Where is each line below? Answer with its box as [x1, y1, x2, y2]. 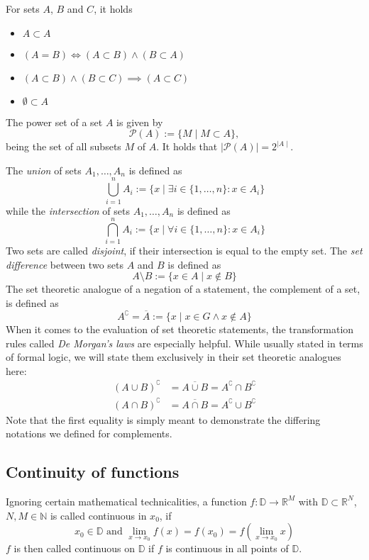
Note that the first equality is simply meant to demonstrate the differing [6, 412, 321, 427]
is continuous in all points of [165, 541, 289, 556]
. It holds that [156, 139, 218, 154]
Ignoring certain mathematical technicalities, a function [6, 493, 247, 508]
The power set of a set [6, 114, 103, 129]
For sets [6, 1, 40, 16]
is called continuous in [50, 508, 147, 522]
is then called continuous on [13, 541, 136, 556]
